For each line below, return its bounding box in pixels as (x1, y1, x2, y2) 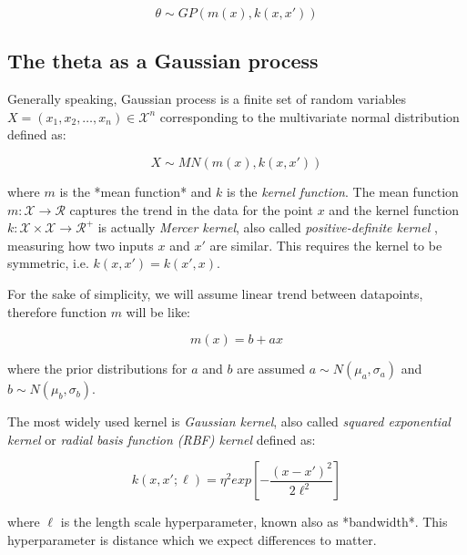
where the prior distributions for (7, 359, 188, 378)
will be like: (126, 302, 191, 321)
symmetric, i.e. (7, 253, 89, 272)
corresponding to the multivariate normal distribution (159, 107, 460, 126)
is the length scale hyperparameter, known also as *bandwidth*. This (60, 512, 448, 531)
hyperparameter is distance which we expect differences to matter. (7, 529, 377, 549)
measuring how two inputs (7, 235, 154, 254)
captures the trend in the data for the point (69, 200, 313, 219)
